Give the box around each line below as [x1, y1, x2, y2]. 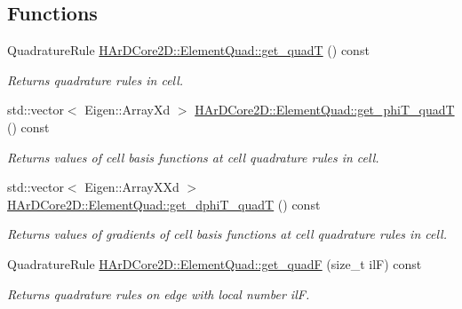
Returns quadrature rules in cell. [7, 70, 184, 89]
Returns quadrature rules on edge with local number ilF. [7, 284, 310, 303]
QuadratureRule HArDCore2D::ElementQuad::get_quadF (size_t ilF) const [7, 254, 422, 273]
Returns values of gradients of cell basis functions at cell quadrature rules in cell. [7, 225, 447, 243]
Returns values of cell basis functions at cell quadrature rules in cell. [7, 147, 379, 166]
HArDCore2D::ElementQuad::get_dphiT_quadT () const [7, 194, 321, 213]
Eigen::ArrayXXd [84, 178, 179, 196]
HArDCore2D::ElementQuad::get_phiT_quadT [195, 100, 455, 119]
